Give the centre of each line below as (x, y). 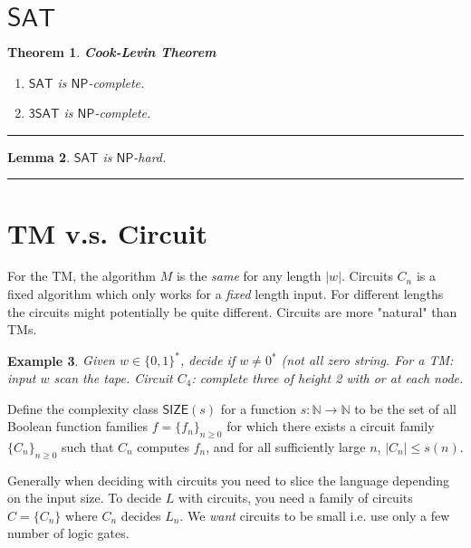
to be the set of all (406, 408)
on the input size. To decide (85, 498)
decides (141, 515)
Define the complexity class (83, 408)
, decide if (208, 360)
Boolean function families (78, 426)
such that (88, 446)
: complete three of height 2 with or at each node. (327, 377)
